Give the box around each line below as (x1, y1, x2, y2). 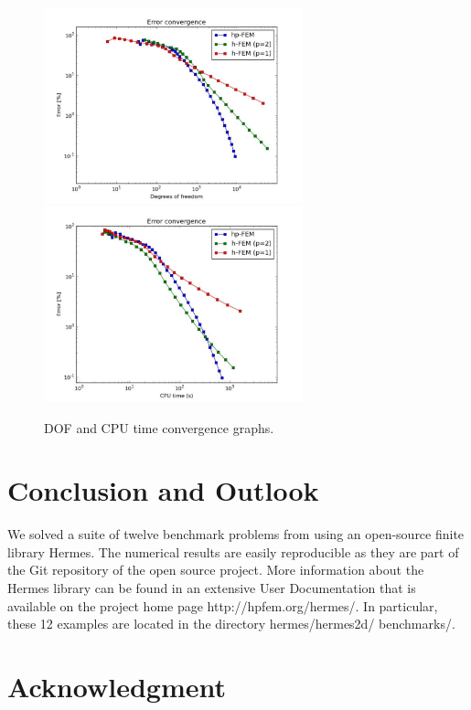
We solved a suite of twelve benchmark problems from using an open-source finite (7, 525, 465, 544)
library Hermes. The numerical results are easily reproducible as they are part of (7, 542, 459, 561)
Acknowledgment (7, 668, 226, 705)
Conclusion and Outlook (7, 472, 319, 509)
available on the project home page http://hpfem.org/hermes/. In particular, (7, 596, 438, 615)
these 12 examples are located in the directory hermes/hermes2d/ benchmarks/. (7, 614, 455, 633)
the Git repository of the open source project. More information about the (7, 560, 424, 579)
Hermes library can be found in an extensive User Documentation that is (7, 578, 416, 598)
